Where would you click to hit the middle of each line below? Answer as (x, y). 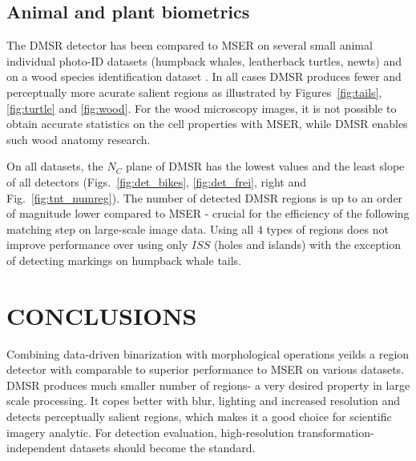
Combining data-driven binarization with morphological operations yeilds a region (208, 353)
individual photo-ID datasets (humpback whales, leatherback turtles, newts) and (204, 60)
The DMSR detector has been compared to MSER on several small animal (190, 45)
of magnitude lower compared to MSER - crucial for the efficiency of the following (208, 213)
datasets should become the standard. (163, 448)
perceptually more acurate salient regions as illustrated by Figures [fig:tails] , (194, 92)
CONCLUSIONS (102, 315)
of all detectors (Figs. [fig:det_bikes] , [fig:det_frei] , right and (156, 181)
